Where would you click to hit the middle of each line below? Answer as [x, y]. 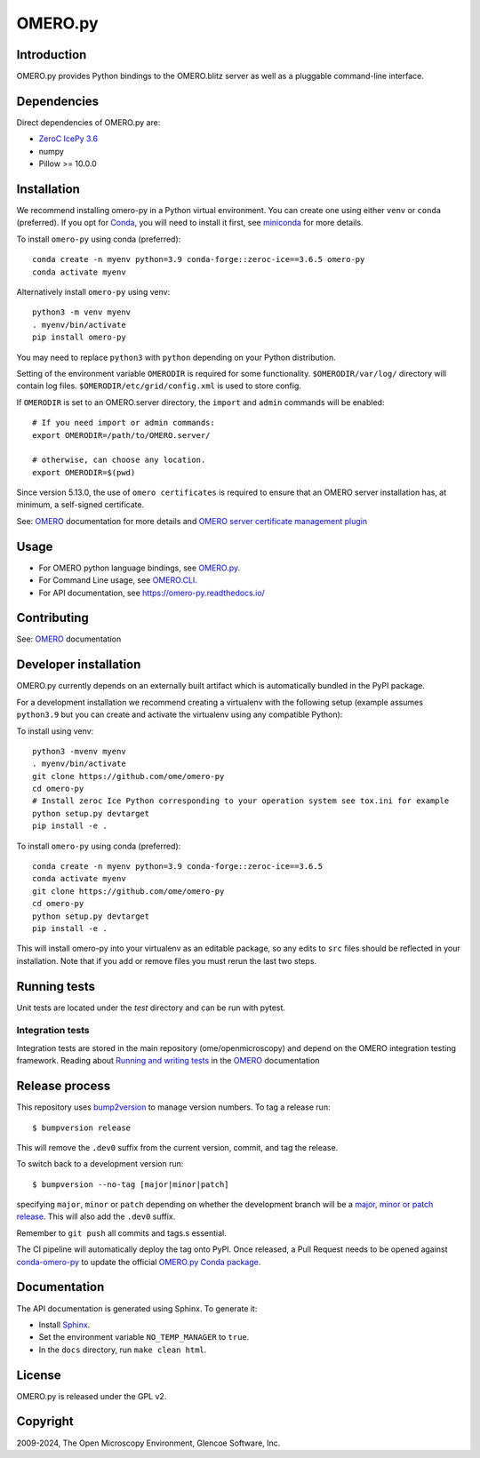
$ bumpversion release [82, 1127]
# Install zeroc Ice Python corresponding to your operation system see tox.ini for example [241, 801]
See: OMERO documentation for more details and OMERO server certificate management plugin [192, 521]
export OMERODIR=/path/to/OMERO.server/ [121, 435]
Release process [64, 1086]
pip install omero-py [79, 337]
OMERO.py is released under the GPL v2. [92, 1396]
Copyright [45, 1422]
